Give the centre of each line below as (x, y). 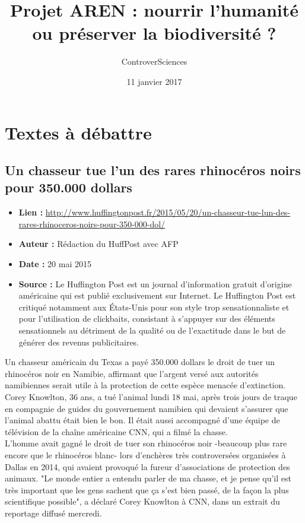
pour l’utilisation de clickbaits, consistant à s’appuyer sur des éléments (147, 318)
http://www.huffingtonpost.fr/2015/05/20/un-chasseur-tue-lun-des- (168, 212)
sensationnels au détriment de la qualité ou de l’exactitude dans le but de (152, 330)
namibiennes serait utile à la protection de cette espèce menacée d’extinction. (145, 385)
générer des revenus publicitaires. (79, 342)
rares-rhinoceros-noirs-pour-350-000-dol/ (92, 224)
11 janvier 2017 (154, 81)
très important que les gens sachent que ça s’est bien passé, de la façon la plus (147, 489)
